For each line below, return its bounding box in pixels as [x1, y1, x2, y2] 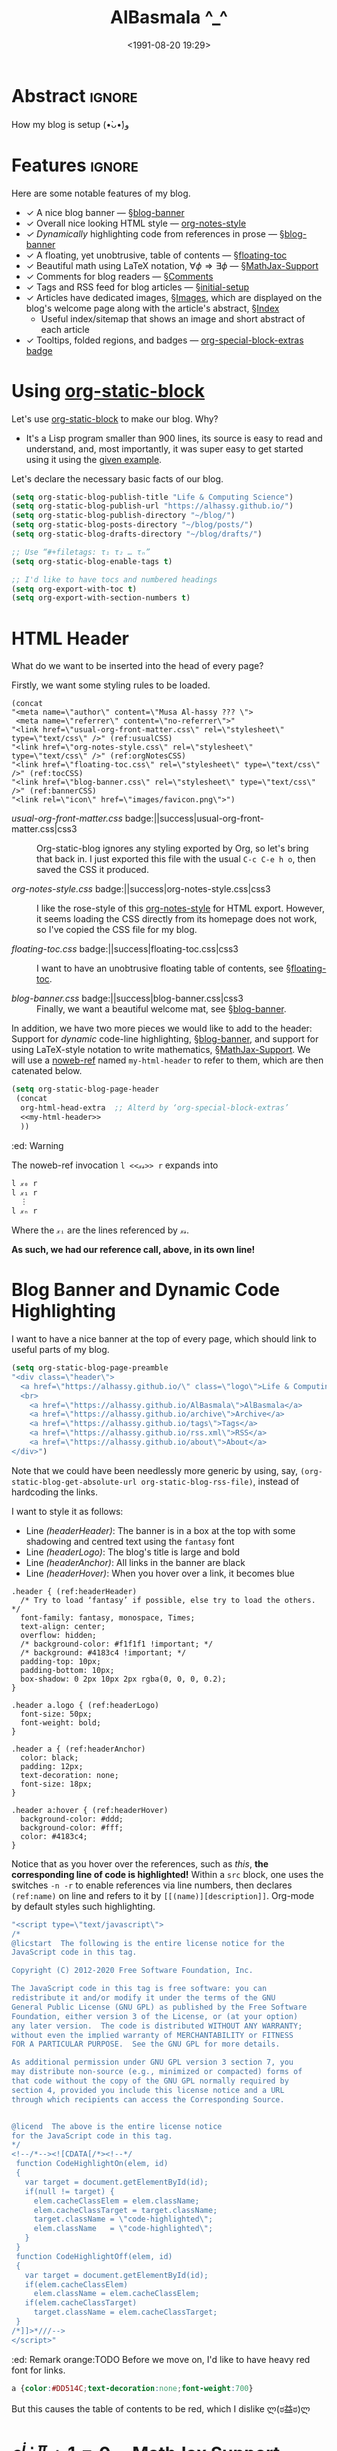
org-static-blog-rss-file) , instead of [140, 1475, 300, 1487]
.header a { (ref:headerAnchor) [11, 1744, 146, 1754]
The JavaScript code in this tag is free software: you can [11, 1984, 268, 1994]
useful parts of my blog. [11, 1344, 110, 1356]
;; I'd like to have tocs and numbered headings [11, 574, 218, 585]
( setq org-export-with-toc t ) [11, 584, 138, 594]
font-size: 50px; [20, 1709, 93, 1719]
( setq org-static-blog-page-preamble [11, 1363, 169, 1373]
